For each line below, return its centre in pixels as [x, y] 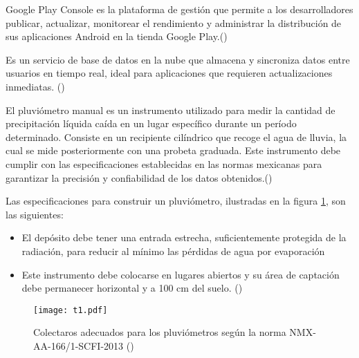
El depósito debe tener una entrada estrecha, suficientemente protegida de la [184, 237]
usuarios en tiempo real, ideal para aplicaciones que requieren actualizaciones [169, 73]
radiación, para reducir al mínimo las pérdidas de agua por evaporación [173, 251]
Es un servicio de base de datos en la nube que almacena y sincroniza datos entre [178, 59]
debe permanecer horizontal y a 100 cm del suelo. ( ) [132, 288]
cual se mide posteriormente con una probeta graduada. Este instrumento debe [173, 150]
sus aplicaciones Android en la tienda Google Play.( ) [117, 36]
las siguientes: [35, 214]
